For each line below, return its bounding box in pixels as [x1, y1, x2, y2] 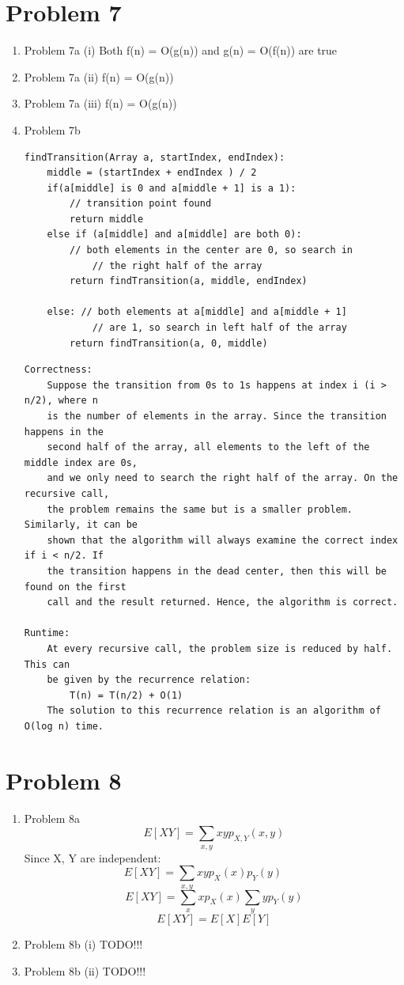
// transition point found [70, 198, 212, 210]
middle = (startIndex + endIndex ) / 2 [47, 167, 257, 179]
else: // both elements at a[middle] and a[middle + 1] [47, 306, 347, 318]
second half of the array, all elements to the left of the [47, 441, 370, 453]
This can [24, 658, 70, 670]
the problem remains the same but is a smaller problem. [47, 503, 353, 515]
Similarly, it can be [24, 519, 138, 531]
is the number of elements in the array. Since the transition [47, 411, 387, 422]
